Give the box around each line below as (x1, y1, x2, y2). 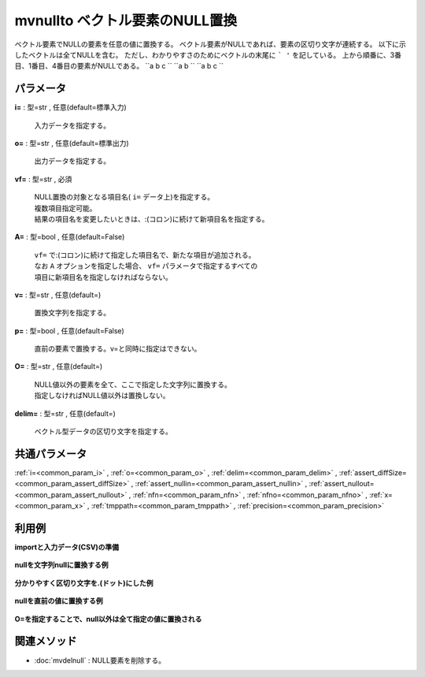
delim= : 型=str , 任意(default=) (14, 408, 116, 418)
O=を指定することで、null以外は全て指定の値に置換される (14, 614, 202, 623)
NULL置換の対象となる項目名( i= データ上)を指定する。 (34, 192, 215, 202)
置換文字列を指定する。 (34, 308, 110, 318)
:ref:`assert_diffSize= (338, 467, 407, 477)
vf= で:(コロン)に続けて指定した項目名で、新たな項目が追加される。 (34, 250, 256, 259)
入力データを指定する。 (34, 121, 110, 130)
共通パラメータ (14, 447, 87, 460)
